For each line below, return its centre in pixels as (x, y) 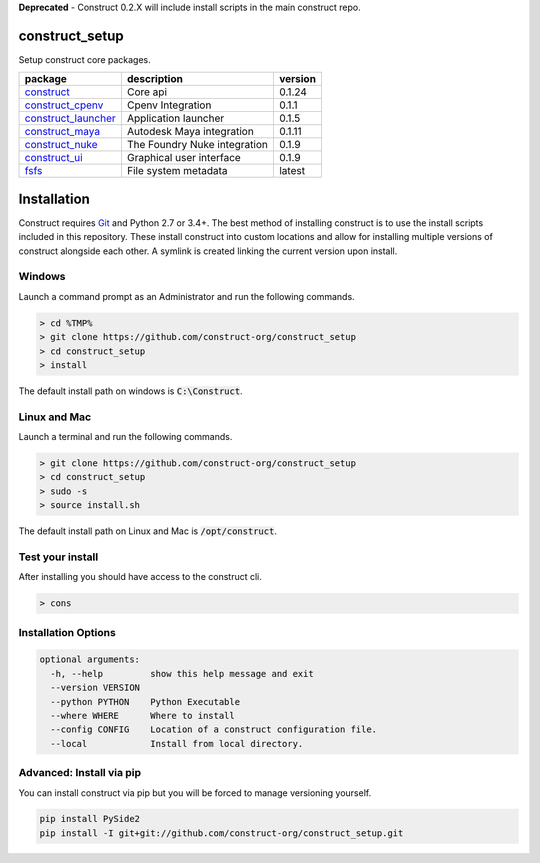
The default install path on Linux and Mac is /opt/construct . (147, 531)
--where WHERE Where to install (142, 715)
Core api (147, 92)
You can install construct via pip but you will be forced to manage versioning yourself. (195, 792)
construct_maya (62, 132)
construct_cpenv (64, 105)
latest (291, 171)
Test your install (58, 557)
